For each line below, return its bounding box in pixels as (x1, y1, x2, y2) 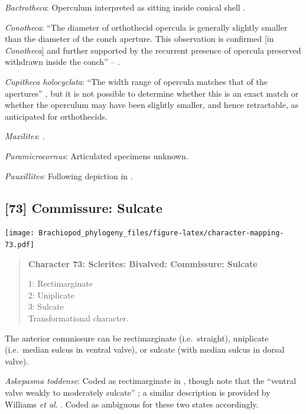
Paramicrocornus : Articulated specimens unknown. (5, 149, 188, 162)
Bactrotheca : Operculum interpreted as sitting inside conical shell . (5, 1, 246, 13)
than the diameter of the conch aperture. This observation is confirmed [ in (5, 32, 274, 45)
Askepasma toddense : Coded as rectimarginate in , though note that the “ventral (5, 374, 297, 387)
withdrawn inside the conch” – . (5, 55, 120, 68)
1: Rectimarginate (28, 277, 93, 290)
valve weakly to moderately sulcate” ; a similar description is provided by (5, 386, 271, 398)
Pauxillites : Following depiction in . (5, 169, 133, 182)
